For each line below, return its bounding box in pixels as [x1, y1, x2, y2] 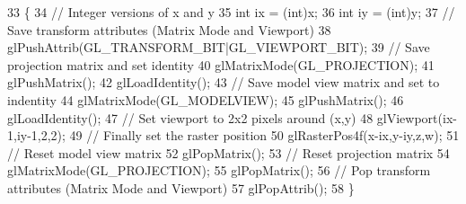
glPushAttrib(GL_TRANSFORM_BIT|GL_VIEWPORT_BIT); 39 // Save [7, 38, 430, 57]
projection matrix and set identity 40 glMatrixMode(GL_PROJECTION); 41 [7, 55, 435, 74]
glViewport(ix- [376, 108, 457, 127]
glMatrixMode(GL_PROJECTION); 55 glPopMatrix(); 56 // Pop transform [7, 161, 431, 180]
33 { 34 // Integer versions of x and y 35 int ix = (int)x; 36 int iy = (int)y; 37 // [7, 3, 455, 21]
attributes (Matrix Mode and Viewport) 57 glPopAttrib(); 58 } [7, 178, 355, 197]
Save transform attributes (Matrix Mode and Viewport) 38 [7, 20, 331, 39]
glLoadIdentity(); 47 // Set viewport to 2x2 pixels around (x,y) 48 [7, 108, 374, 127]
